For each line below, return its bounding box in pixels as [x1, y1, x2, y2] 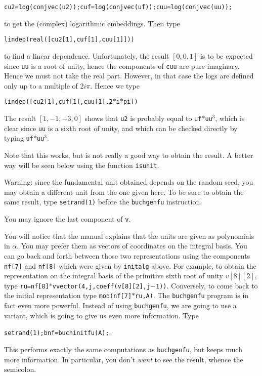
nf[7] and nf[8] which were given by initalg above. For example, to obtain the [4, 260, 256, 271]
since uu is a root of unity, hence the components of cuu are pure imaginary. [4, 60, 240, 71]
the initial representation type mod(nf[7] [4, 290, 132, 301]
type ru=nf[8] [4, 280, 49, 290]
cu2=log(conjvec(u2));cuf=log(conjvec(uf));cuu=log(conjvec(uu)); [4, 4, 233, 11]
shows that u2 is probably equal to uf [84, 113, 202, 123]
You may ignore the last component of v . [4, 214, 131, 224]
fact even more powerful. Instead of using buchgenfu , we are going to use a [4, 300, 237, 311]
